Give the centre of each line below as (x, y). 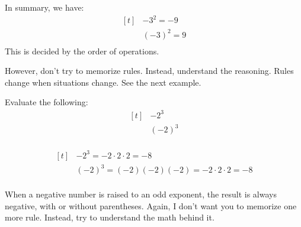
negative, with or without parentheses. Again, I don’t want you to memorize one (151, 205)
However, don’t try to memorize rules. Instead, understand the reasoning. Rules (149, 71)
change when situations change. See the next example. (103, 82)
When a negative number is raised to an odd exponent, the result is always (141, 194)
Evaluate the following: (47, 102)
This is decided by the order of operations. (82, 51)
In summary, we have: (44, 7)
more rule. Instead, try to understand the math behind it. (110, 217)
